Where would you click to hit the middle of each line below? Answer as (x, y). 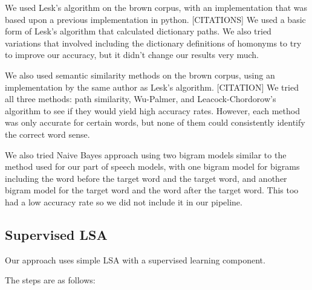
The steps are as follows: (50, 280)
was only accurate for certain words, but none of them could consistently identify (155, 122)
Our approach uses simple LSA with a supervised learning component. (135, 259)
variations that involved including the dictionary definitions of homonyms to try (153, 43)
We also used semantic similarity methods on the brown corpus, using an (140, 75)
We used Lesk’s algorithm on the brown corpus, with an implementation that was (156, 7)
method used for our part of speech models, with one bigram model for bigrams (152, 166)
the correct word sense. (47, 134)
